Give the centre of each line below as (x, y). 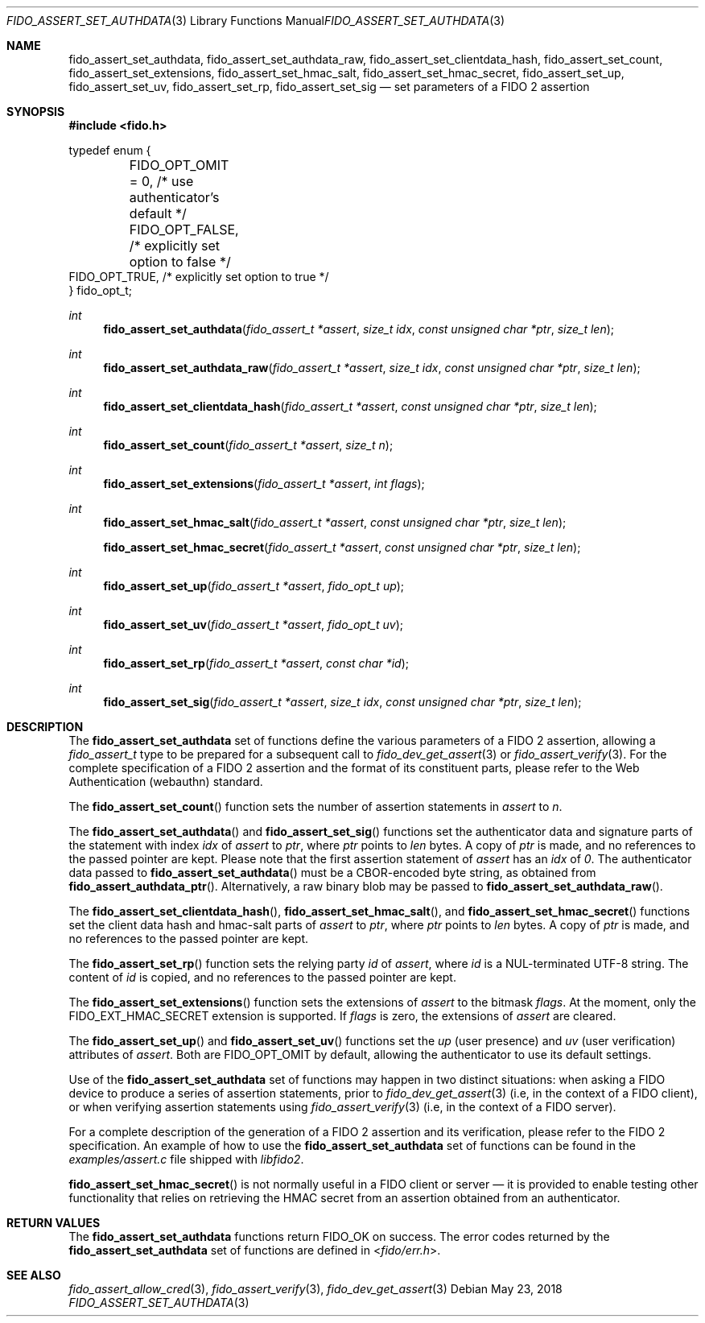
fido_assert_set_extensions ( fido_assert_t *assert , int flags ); (264, 484)
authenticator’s (174, 197)
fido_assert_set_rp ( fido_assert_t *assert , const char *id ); (256, 663)
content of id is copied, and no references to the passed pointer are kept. (262, 977)
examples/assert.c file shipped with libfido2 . (186, 1159)
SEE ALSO (34, 1275)
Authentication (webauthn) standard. (166, 781)
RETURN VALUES (54, 1223)
